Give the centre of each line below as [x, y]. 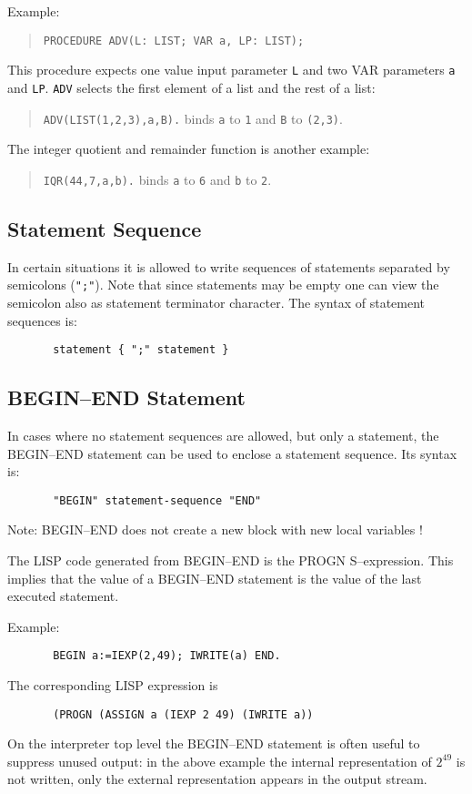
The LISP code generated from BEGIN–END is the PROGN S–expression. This [231, 560]
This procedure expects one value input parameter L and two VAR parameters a [231, 70]
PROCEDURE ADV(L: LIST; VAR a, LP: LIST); [174, 41]
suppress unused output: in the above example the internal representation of [220, 761]
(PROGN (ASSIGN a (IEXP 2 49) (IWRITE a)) [183, 714]
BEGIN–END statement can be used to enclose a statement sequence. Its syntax [232, 453]
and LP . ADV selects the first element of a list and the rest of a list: [191, 87]
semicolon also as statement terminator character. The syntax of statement [216, 302]
